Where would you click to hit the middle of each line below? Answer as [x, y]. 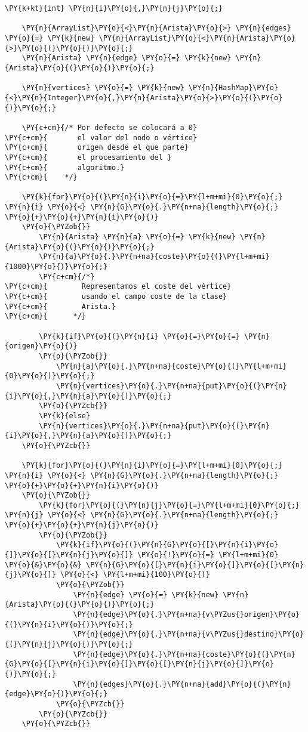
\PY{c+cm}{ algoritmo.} [65, 167]
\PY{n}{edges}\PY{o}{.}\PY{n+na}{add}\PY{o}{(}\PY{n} [182, 684]
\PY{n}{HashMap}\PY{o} [233, 88]
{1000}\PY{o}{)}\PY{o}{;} [56, 267]
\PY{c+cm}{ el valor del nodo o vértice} [101, 138]
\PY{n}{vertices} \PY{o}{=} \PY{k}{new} [103, 88]
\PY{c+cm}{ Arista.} [61, 306]
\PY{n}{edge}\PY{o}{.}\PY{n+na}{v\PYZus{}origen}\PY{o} [186, 615]
